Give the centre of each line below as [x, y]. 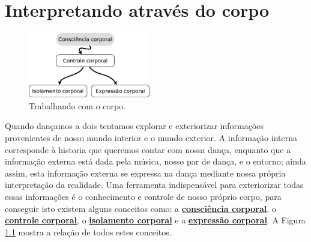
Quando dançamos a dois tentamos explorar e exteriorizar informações [134, 126]
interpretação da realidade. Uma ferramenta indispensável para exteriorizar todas [154, 185]
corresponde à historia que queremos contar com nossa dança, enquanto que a [148, 149]
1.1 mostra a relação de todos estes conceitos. [88, 231]
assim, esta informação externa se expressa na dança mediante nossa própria [145, 173]
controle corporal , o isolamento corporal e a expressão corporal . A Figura [155, 220]
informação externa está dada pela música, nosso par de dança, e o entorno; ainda [155, 161]
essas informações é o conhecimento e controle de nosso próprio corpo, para [143, 197]
